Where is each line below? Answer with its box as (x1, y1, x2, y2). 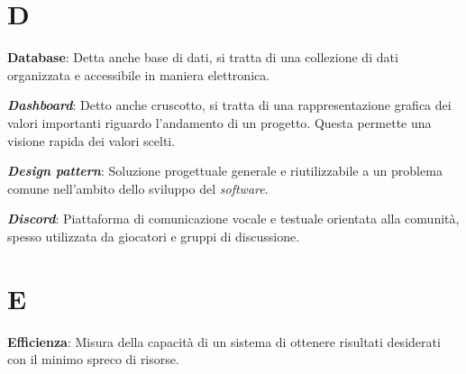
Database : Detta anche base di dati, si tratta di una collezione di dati (7, 48, 398, 67)
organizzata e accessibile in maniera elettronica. (7, 65, 270, 84)
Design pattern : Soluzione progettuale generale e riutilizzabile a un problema (7, 161, 443, 180)
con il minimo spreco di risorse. (7, 350, 179, 369)
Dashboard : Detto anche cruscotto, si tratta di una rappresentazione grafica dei (7, 96, 452, 114)
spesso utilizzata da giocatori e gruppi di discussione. (7, 226, 300, 245)
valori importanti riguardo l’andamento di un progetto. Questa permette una (7, 113, 432, 132)
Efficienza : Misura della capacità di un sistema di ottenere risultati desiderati (7, 332, 441, 351)
